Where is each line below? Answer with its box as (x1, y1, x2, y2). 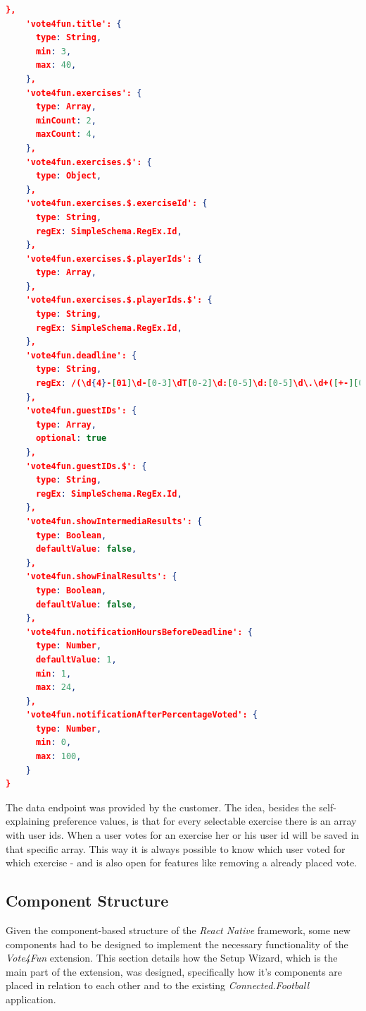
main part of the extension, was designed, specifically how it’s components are (6, 964, 343, 979)
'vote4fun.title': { (25, 18, 122, 29)
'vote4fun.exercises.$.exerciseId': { (25, 198, 208, 209)
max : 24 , (35, 682, 77, 693)
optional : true (35, 433, 107, 444)
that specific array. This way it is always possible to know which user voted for (6, 841, 346, 856)
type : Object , (35, 171, 102, 181)
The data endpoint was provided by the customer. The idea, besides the (6, 799, 316, 814)
